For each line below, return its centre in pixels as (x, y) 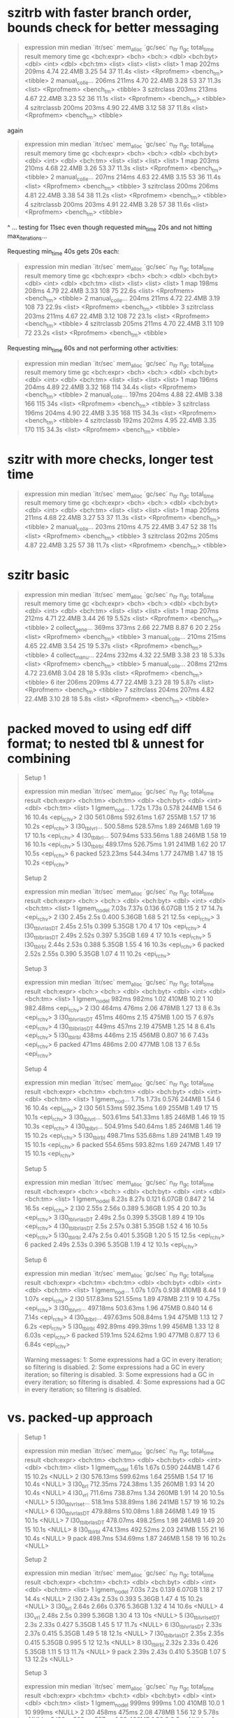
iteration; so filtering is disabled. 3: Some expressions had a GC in (119, 1375)
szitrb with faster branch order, (100, 13)
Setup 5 (36, 1169)
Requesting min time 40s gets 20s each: (64, 252)
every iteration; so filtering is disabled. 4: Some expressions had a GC (125, 1382)
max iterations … (27, 237)
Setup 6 (36, 1260)
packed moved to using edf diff (100, 728)
